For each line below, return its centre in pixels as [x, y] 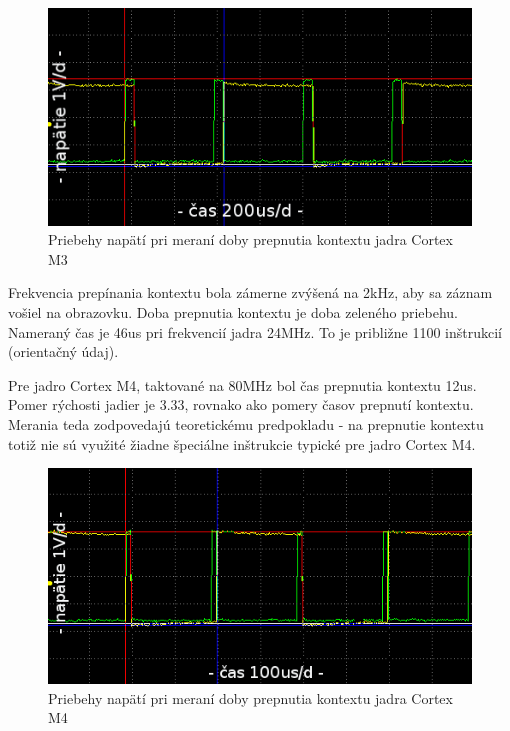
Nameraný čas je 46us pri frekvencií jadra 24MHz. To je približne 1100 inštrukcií [255, 331]
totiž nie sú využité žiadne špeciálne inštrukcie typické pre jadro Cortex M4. [242, 443]
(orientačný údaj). [63, 351]
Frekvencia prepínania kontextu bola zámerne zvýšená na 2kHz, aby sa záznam [250, 292]
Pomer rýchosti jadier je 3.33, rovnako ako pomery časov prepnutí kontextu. [241, 404]
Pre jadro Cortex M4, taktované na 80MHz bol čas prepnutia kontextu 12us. [242, 384]
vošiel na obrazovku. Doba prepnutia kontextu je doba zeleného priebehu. [233, 311]
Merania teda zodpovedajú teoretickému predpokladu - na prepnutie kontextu [246, 423]
